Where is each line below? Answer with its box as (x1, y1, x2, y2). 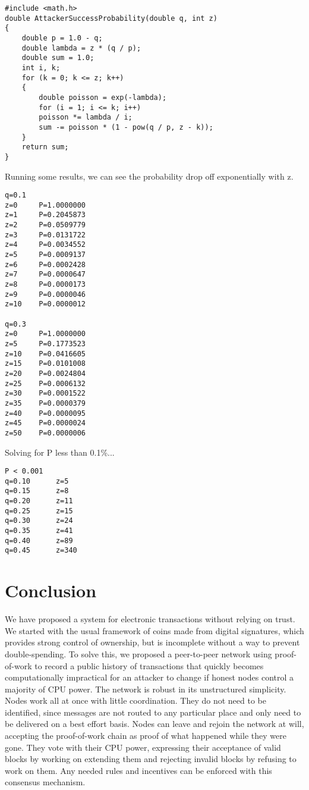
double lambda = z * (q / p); (21, 43, 141, 52)
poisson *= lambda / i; (39, 113, 133, 122)
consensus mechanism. (5, 776, 86, 788)
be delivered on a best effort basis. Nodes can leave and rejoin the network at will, (5, 717, 304, 730)
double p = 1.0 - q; (21, 33, 103, 42)
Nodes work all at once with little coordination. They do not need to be (5, 694, 266, 707)
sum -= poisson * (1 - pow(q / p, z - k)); (39, 123, 213, 131)
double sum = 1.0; (21, 54, 94, 62)
